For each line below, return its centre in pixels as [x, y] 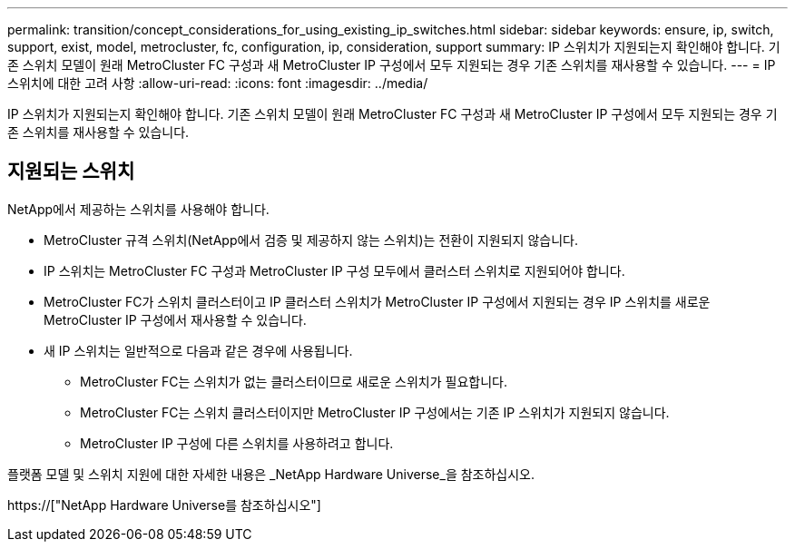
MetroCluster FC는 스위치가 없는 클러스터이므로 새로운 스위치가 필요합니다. [294, 381]
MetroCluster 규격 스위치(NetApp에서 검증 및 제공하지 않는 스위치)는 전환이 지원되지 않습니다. [311, 240]
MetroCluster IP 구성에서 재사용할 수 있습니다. [175, 319]
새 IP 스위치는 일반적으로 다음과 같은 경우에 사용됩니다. [198, 350]
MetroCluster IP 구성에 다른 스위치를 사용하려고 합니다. [237, 443]
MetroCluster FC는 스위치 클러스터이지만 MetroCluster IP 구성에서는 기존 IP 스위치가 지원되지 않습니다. [375, 412]
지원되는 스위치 [71, 172]
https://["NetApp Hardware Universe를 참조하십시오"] [164, 505]
